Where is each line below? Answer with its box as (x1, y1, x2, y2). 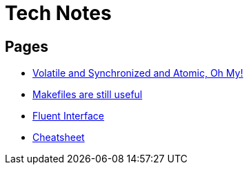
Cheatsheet (32, 131, 85, 144)
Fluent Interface (32, 110, 104, 122)
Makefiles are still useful (32, 88, 143, 101)
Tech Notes (5, 1, 112, 25)
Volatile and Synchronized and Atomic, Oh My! (32, 67, 243, 79)
